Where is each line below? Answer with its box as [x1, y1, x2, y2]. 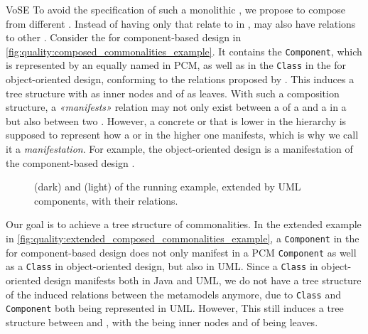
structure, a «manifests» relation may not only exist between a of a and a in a [6, 99, 347, 114]
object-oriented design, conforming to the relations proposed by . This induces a [6, 72, 355, 87]
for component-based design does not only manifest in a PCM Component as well [6, 244, 357, 259]
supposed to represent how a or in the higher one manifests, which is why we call [6, 127, 359, 142]
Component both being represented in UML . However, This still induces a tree [6, 301, 344, 316]
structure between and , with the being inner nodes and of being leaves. [6, 314, 318, 329]
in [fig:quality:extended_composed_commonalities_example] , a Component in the [6, 231, 359, 246]
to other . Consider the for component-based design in [6, 30, 242, 45]
